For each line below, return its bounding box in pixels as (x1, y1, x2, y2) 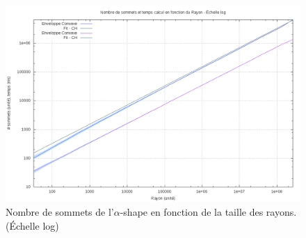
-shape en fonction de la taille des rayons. (120, 204, 297, 219)
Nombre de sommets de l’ (6, 204, 114, 219)
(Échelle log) (6, 218, 59, 232)
